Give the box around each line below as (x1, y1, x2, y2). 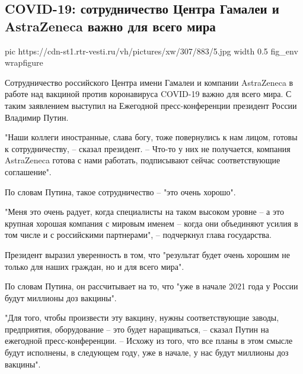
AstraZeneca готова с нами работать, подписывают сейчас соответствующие (5, 154, 280, 166)
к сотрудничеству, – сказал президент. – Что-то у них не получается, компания (5, 142, 291, 154)
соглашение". (5, 165, 52, 178)
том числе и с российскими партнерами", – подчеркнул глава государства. (5, 228, 272, 241)
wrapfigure (5, 56, 43, 69)
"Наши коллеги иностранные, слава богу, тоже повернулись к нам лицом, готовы (5, 131, 298, 143)
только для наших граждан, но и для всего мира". (5, 260, 184, 272)
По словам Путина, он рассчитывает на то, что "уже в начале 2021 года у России (5, 280, 298, 292)
